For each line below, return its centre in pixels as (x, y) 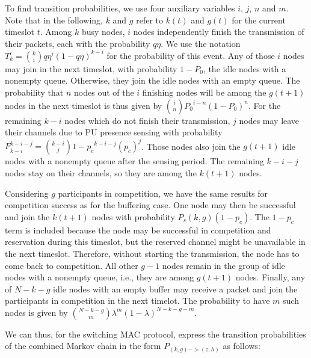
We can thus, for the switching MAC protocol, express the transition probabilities (155, 334)
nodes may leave (269, 120)
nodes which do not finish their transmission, (147, 120)
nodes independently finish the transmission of (219, 32)
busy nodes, (103, 32)
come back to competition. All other (72, 265)
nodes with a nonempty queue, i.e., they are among (99, 277)
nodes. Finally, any (270, 277)
